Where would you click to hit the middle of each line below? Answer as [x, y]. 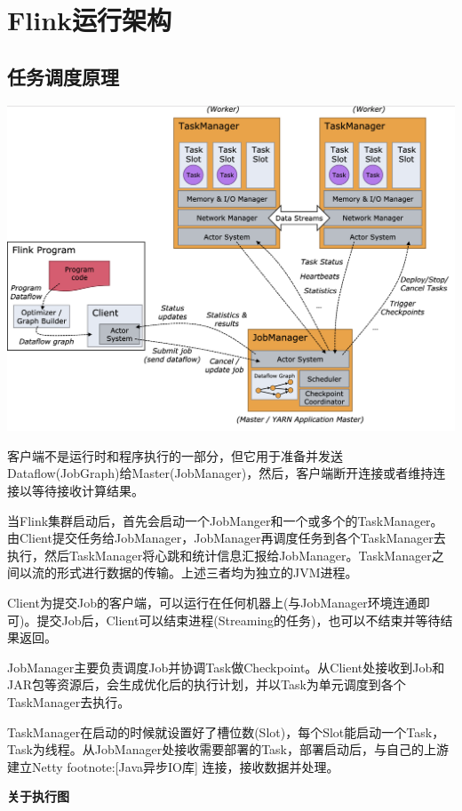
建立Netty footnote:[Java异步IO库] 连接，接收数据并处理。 [173, 766]
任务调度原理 [63, 76]
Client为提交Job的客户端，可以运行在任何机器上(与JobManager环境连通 [212, 602]
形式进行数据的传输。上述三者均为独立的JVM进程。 [207, 572]
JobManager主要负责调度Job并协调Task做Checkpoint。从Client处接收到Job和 [226, 667]
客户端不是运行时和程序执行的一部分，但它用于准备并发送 [175, 455]
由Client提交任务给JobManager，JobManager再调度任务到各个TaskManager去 [227, 538]
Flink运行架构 [90, 20]
